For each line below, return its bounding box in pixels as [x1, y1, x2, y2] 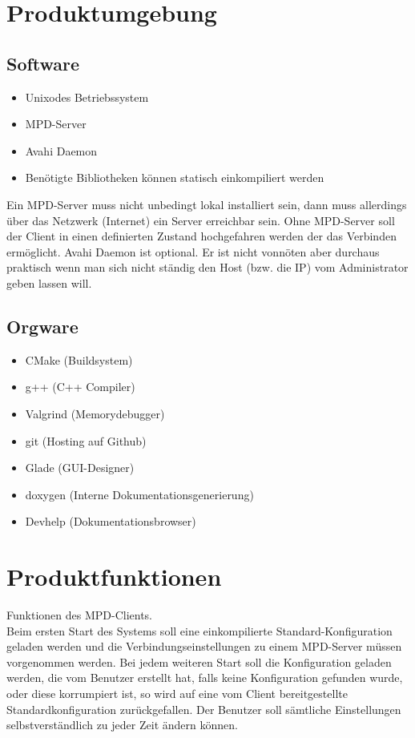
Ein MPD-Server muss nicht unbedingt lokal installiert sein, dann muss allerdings [6, 196, 407, 212]
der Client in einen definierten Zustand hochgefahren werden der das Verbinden [6, 228, 397, 244]
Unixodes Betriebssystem [25, 88, 149, 105]
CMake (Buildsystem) [25, 351, 133, 368]
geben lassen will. [6, 274, 92, 291]
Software [6, 50, 80, 75]
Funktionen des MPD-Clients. [6, 607, 152, 623]
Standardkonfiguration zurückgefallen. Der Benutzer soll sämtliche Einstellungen [6, 700, 401, 717]
